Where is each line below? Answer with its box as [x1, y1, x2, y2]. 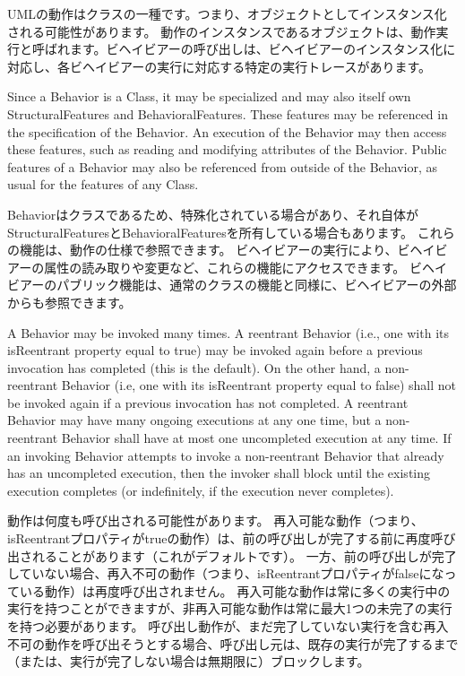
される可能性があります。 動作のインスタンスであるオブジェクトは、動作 [7, 22, 436, 40]
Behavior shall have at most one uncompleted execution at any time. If [61, 429, 452, 447]
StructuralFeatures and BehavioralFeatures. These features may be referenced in [7, 104, 448, 123]
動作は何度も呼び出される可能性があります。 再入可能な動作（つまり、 [7, 511, 424, 530]
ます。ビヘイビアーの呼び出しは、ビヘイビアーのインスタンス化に [69, 39, 456, 58]
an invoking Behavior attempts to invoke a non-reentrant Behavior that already [7, 446, 444, 464]
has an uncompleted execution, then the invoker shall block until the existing [7, 464, 431, 482]
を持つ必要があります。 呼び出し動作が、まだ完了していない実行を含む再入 [7, 617, 449, 635]
